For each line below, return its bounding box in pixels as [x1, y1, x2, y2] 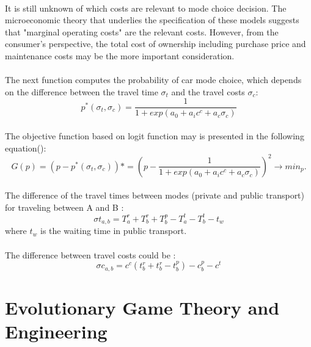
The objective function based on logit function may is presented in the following [5, 130, 304, 142]
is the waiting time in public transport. [40, 224, 187, 237]
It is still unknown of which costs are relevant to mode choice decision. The [5, 1, 287, 14]
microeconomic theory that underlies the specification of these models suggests [5, 13, 299, 26]
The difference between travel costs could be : [5, 248, 176, 261]
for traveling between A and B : [5, 200, 124, 213]
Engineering [5, 319, 108, 344]
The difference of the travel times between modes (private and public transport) [5, 189, 305, 202]
